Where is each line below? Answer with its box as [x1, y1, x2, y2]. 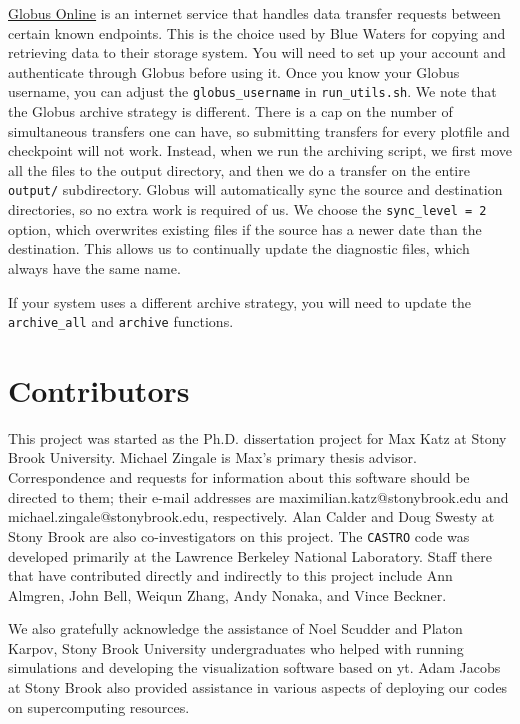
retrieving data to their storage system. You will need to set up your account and [8, 42, 506, 63]
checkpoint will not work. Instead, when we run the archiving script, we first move [8, 140, 513, 161]
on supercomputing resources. [8, 696, 190, 717]
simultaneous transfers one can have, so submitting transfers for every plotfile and [8, 120, 510, 141]
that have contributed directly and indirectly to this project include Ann [8, 565, 453, 586]
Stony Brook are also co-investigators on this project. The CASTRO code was [8, 525, 470, 546]
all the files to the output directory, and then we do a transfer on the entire [8, 159, 470, 180]
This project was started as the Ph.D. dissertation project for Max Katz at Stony [8, 427, 507, 448]
